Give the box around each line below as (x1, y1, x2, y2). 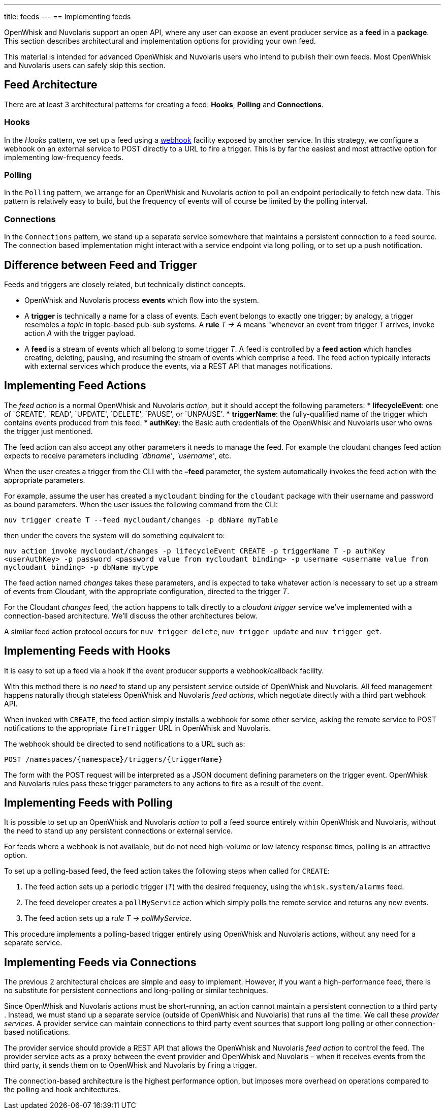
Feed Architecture (4, 78, 98, 91)
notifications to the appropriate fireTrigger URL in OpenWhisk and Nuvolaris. (4, 723, 271, 732)
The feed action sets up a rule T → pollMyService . (24, 914, 192, 923)
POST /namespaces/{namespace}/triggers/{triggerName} (4, 755, 222, 763)
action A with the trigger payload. (24, 328, 136, 337)
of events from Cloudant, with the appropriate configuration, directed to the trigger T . (4, 587, 290, 596)
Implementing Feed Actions (4, 379, 146, 392)
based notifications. (4, 1028, 70, 1037)
